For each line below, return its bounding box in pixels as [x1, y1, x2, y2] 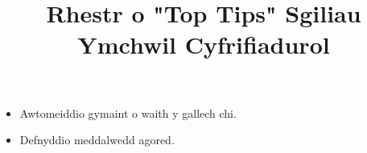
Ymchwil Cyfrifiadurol [77, 28, 330, 61]
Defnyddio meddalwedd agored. [19, 131, 175, 148]
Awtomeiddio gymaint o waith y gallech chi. [19, 104, 237, 121]
